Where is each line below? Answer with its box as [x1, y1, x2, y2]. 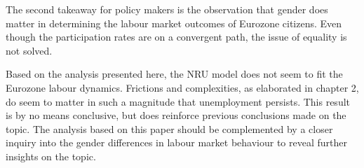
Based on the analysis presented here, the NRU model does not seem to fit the [6, 66, 343, 81]
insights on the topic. [6, 148, 96, 163]
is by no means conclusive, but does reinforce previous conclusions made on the [6, 108, 346, 122]
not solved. [6, 43, 53, 57]
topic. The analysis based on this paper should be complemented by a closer [6, 121, 333, 136]
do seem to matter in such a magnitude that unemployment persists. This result [6, 94, 351, 108]
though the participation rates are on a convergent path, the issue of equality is [6, 29, 347, 44]
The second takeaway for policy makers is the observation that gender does [6, 2, 328, 16]
